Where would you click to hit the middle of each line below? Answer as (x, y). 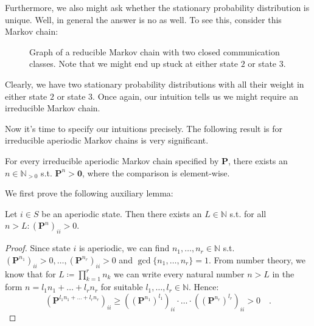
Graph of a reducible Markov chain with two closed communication (155, 51)
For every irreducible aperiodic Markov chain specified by (112, 160)
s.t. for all (248, 213)
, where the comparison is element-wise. (156, 172)
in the (283, 273)
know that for (30, 273)
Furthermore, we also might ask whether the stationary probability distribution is (157, 7)
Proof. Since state (38, 248)
